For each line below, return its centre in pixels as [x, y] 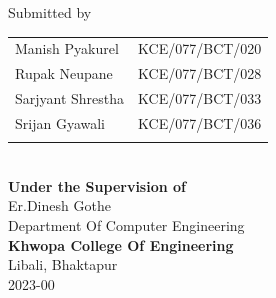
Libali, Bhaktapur [63, 264]
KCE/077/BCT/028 [200, 73]
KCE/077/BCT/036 [200, 122]
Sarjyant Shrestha [70, 98]
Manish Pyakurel [67, 48]
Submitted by [50, 12]
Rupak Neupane [64, 73]
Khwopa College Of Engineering [121, 244]
